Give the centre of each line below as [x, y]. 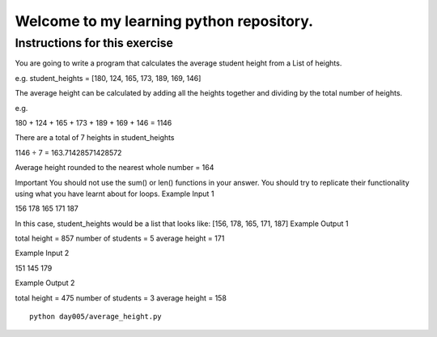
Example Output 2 [45, 283]
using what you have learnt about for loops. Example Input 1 [115, 194]
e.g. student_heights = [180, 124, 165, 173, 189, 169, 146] [108, 78]
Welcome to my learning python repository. [164, 21]
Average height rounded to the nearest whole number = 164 [115, 168]
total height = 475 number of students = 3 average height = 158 [121, 298]
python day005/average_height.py [95, 317]
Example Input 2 [42, 253]
